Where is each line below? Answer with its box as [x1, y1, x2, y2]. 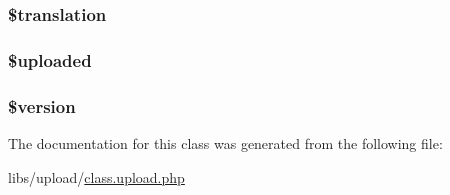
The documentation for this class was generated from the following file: [8, 132, 443, 153]
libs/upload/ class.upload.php [8, 166, 185, 187]
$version [8, 93, 76, 118]
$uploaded [8, 47, 92, 72]
